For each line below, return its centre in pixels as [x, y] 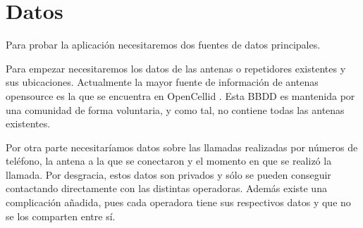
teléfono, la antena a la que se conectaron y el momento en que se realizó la [169, 161]
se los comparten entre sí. [61, 216]
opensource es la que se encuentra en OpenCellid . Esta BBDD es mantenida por [180, 95]
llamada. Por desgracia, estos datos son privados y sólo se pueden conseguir [168, 174]
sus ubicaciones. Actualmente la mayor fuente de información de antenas [162, 82]
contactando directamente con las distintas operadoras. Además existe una [166, 188]
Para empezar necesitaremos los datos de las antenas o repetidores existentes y [176, 68]
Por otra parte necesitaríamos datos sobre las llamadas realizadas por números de [182, 147]
